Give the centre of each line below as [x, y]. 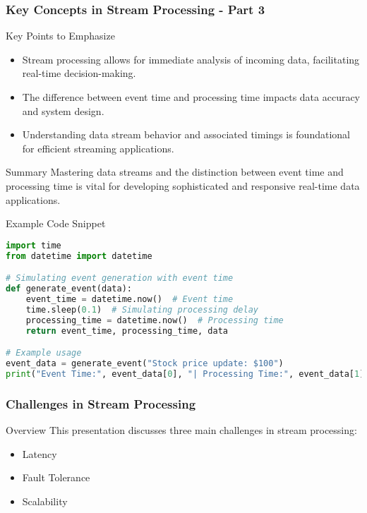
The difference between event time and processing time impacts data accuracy [191, 97]
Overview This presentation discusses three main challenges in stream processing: [181, 429]
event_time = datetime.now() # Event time [130, 299]
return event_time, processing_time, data [127, 331]
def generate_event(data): [69, 289]
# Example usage [44, 353]
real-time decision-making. [79, 73]
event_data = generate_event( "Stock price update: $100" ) [145, 363]
